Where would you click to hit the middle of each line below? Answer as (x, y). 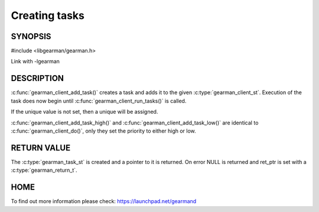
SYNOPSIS (31, 36)
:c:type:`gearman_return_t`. (44, 170)
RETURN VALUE (41, 148)
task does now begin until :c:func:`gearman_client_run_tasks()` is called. (99, 101)
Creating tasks (48, 15)
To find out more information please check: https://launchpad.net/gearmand (104, 201)
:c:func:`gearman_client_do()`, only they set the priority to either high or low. (103, 131)
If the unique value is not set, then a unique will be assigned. (84, 112)
